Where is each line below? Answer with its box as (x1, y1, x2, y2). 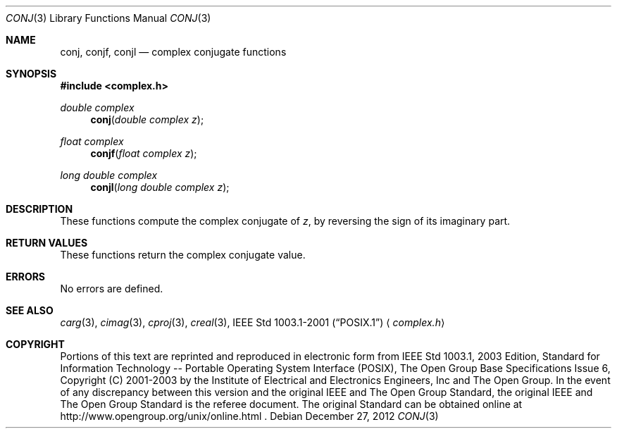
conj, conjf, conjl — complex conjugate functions (60, 46, 287, 58)
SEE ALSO (6, 304, 54, 316)
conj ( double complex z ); (90, 113, 204, 125)
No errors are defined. (60, 283, 163, 294)
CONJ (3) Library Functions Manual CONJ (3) (6, 12, 211, 24)
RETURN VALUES (6, 237, 88, 249)
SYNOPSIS (6, 68, 57, 80)
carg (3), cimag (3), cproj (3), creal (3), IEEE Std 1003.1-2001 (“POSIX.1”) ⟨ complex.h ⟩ (60, 316, 445, 328)
